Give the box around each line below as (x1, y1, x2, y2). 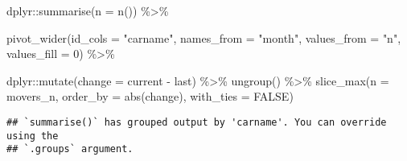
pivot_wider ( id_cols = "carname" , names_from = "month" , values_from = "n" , (6, 29, 401, 46)
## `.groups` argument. (6, 143, 134, 155)
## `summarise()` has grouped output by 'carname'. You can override (6, 116, 387, 128)
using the (6, 130, 59, 142)
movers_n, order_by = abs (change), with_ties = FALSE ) (6, 88, 294, 105)
